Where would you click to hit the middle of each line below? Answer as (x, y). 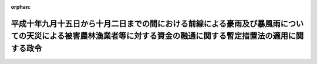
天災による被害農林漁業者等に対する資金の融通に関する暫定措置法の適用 (157, 36)
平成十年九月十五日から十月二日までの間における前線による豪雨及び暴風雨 (146, 23)
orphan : (21, 7)
